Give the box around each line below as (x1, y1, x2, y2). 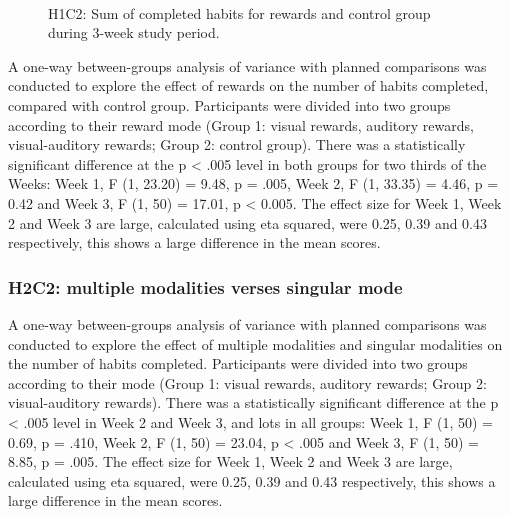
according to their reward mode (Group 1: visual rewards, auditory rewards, (8, 114, 474, 135)
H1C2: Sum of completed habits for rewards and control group (48, 2, 431, 23)
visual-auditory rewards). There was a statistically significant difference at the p (8, 392, 499, 413)
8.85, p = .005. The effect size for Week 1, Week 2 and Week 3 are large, (8, 451, 453, 472)
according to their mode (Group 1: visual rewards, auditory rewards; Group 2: (8, 372, 487, 393)
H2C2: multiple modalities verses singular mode (8, 274, 403, 299)
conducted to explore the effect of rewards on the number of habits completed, (8, 75, 489, 96)
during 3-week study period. (48, 22, 220, 43)
